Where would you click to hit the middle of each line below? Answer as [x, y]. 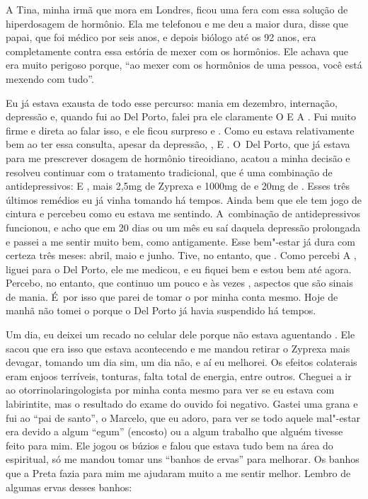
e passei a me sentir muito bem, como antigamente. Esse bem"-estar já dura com [180, 241]
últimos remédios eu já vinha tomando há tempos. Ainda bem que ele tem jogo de [184, 199]
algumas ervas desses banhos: [69, 487]
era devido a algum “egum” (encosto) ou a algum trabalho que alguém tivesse [174, 431]
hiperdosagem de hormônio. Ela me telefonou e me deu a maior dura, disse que [177, 23]
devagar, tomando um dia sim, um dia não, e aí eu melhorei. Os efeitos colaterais [182, 362]
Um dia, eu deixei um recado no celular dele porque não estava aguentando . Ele [180, 334]
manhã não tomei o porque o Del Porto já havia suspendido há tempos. [161, 310]
